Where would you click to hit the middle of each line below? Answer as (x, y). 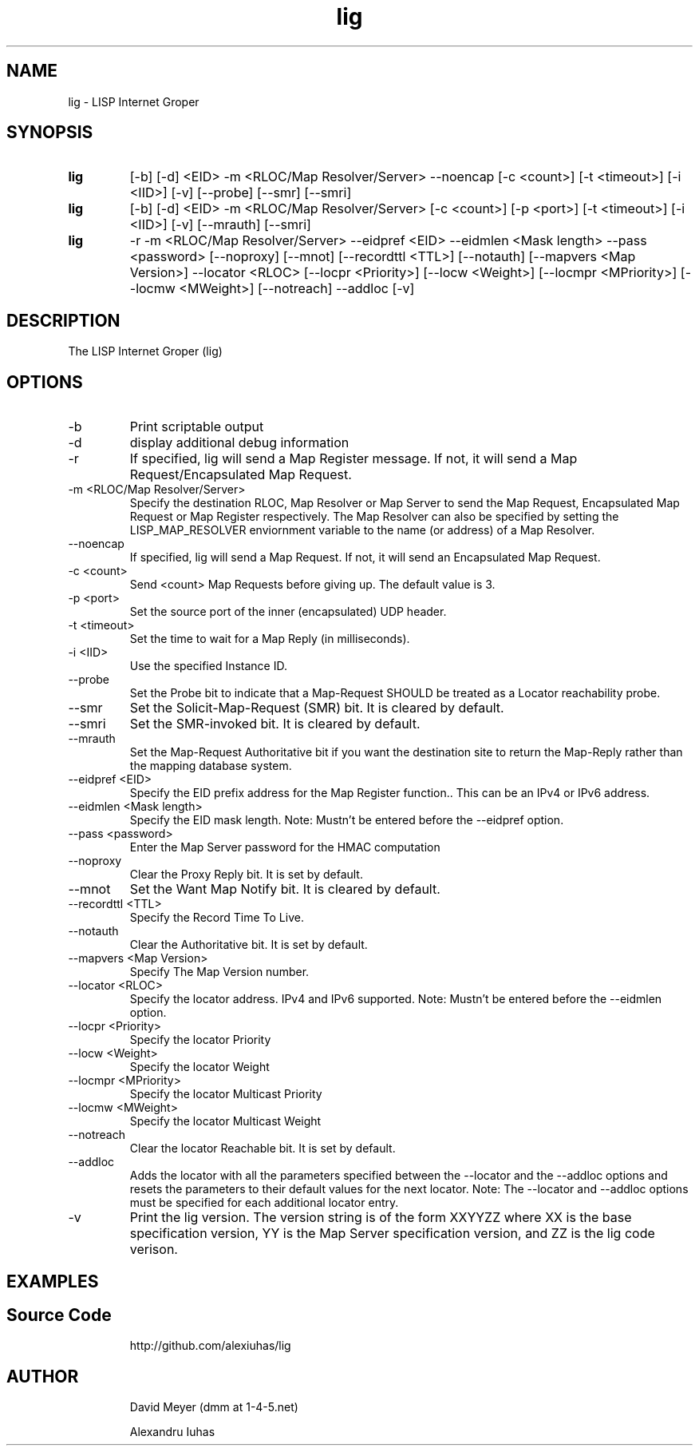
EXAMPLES (53, 1281)
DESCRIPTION (63, 320)
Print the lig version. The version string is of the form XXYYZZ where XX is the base (381, 1218)
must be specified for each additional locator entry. (264, 1203)
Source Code (59, 1315)
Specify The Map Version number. (219, 972)
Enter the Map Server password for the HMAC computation (285, 847)
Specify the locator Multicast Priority (226, 1094)
